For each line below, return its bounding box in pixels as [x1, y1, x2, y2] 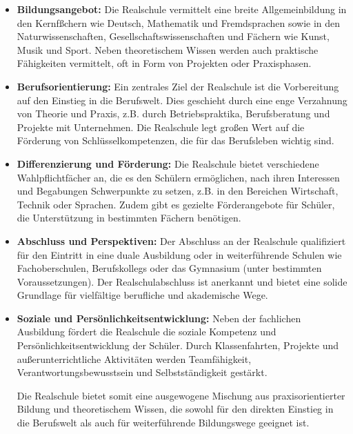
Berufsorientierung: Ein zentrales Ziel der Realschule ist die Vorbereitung [17, 79, 339, 93]
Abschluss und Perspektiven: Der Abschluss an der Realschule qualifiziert [17, 233, 346, 248]
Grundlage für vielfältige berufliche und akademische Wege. [17, 288, 268, 302]
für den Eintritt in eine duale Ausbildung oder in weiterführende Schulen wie [17, 247, 342, 262]
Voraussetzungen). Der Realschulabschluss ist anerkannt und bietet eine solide [17, 274, 347, 288]
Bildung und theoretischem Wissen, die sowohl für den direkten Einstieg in [17, 402, 334, 416]
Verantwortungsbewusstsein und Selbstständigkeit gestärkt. [17, 365, 268, 379]
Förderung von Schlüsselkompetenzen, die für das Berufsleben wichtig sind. [17, 133, 334, 148]
